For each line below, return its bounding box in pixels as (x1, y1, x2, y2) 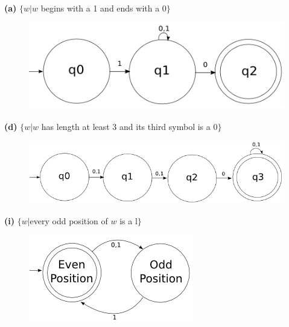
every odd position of (30, 214, 108, 227)
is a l (119, 214, 138, 227)
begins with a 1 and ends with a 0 (40, 2, 167, 14)
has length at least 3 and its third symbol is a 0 (41, 120, 218, 132)
